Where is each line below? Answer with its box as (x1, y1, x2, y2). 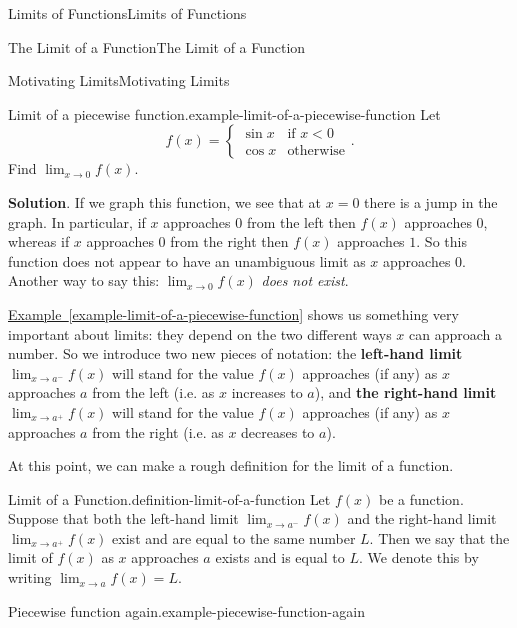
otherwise (287, 144, 346, 159)
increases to (231, 382, 303, 403)
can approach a (409, 323, 503, 344)
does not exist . (261, 270, 349, 291)
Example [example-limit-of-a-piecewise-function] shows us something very (8, 303, 459, 324)
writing (8, 567, 52, 588)
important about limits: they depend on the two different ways (8, 323, 392, 344)
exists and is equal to (215, 547, 345, 568)
